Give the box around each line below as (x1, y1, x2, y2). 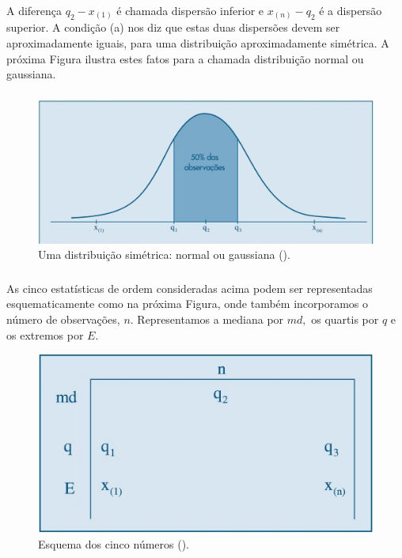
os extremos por (6, 326, 84, 343)
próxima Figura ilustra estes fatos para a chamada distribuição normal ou (6, 50, 364, 66)
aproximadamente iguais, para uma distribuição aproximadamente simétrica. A (6, 35, 389, 51)
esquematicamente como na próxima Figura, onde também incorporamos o (6, 295, 369, 312)
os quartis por (311, 310, 379, 327)
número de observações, (6, 310, 120, 327)
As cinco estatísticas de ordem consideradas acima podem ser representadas (6, 279, 373, 296)
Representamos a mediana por (137, 310, 284, 327)
